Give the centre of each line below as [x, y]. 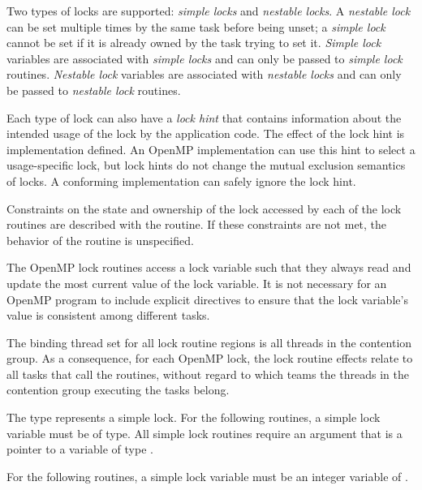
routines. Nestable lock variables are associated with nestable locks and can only [204, 74]
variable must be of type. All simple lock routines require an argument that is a [205, 433]
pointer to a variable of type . [80, 449]
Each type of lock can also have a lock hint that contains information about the [204, 117]
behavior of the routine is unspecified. [100, 240]
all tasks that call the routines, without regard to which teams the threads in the [208, 374]
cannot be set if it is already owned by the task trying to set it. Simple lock [194, 43]
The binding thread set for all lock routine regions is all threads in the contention [209, 342]
